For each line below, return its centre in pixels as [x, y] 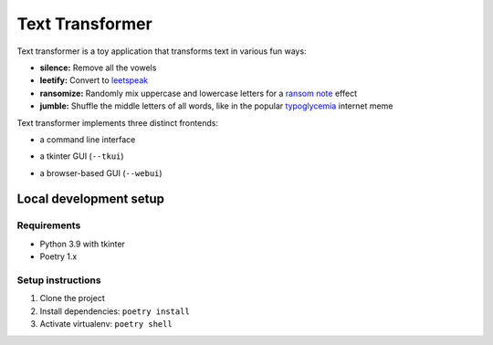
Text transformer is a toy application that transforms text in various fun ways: [162, 51]
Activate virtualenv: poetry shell [106, 324]
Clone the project [72, 298]
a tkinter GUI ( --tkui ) [82, 156]
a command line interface [88, 139]
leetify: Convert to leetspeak [94, 80]
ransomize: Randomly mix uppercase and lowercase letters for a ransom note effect [199, 93]
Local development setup [90, 199]
